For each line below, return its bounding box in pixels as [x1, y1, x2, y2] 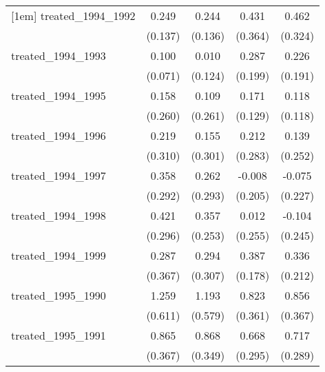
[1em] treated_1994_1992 [11, 8, 136, 23]
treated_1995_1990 [11, 287, 106, 303]
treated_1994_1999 [11, 247, 106, 263]
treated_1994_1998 [11, 207, 106, 223]
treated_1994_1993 [11, 48, 106, 63]
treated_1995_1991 [11, 327, 106, 343]
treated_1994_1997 [11, 167, 106, 183]
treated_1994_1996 [11, 127, 106, 143]
